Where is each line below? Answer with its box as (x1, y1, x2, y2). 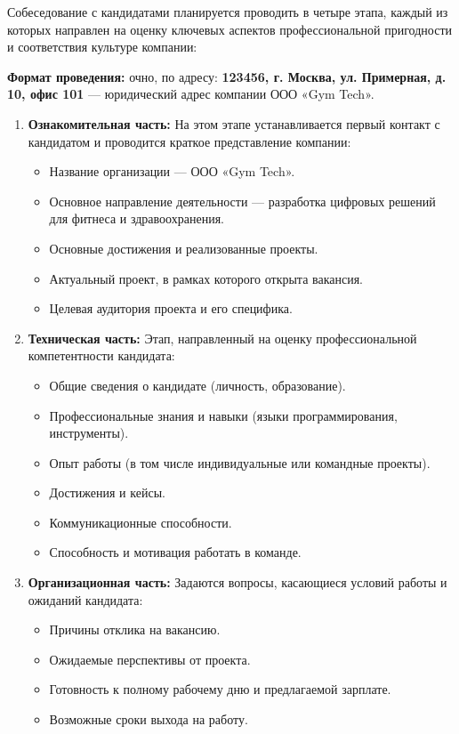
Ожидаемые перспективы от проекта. (49, 649, 251, 668)
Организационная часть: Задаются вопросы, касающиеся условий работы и (28, 573, 447, 592)
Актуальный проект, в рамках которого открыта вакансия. (49, 269, 363, 287)
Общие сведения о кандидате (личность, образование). (49, 375, 346, 394)
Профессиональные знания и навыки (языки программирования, (49, 406, 398, 424)
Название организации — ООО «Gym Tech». (49, 162, 295, 181)
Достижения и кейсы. (49, 483, 165, 502)
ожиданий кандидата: (28, 590, 143, 609)
